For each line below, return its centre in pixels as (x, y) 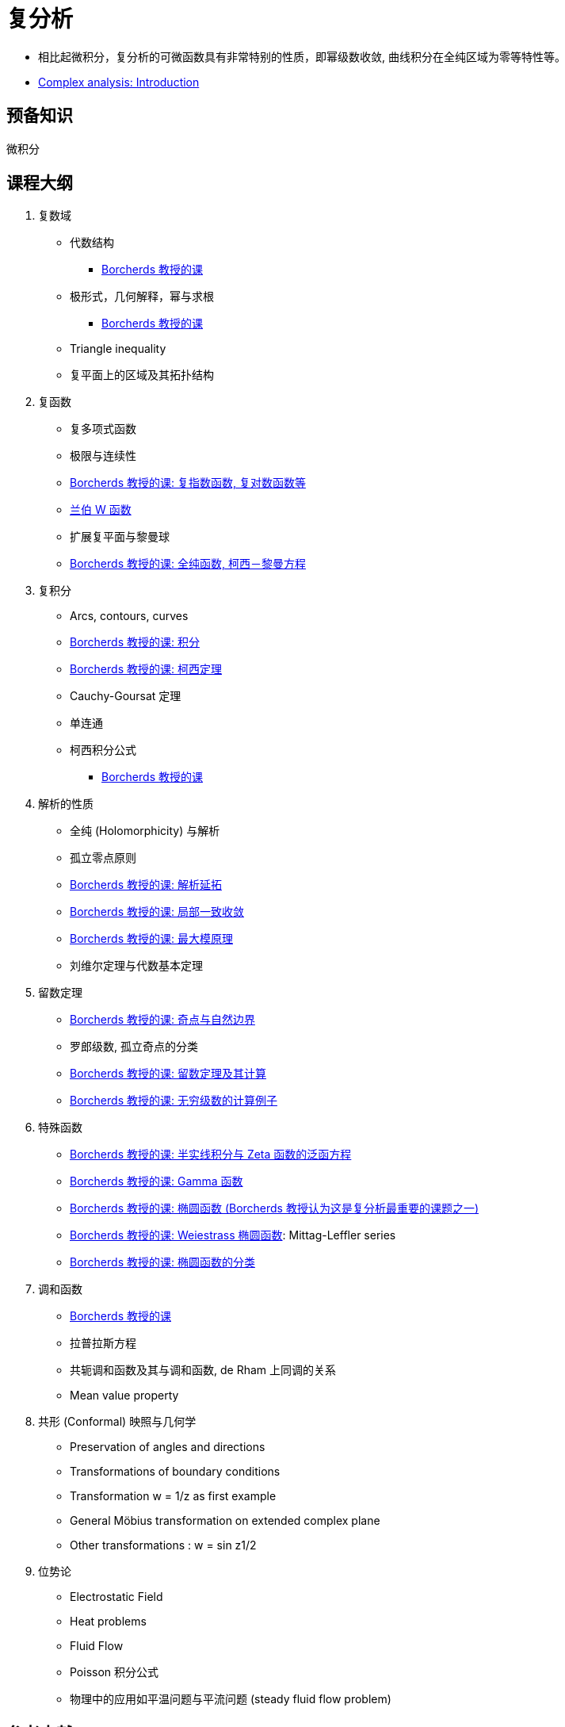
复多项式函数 (103, 429)
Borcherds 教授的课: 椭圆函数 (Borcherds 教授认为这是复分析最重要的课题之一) (275, 1208)
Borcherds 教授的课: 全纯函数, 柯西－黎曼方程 (188, 564)
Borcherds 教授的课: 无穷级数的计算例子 (174, 1101)
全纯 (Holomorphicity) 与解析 (145, 831)
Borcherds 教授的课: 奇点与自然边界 (162, 1020)
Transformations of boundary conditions (175, 1472)
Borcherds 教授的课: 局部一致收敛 (157, 912)
